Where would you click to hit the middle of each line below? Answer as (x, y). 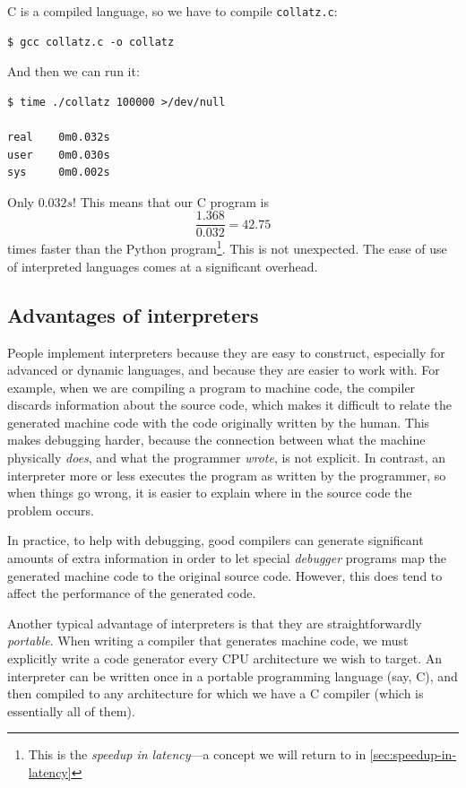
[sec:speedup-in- (413, 754)
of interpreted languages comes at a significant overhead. (163, 266)
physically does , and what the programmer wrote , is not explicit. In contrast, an (227, 458)
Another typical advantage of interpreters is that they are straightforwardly (215, 623)
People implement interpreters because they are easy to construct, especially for (226, 352)
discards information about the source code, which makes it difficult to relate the (229, 405)
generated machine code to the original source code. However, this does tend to (225, 575)
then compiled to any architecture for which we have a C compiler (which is (216, 693)
